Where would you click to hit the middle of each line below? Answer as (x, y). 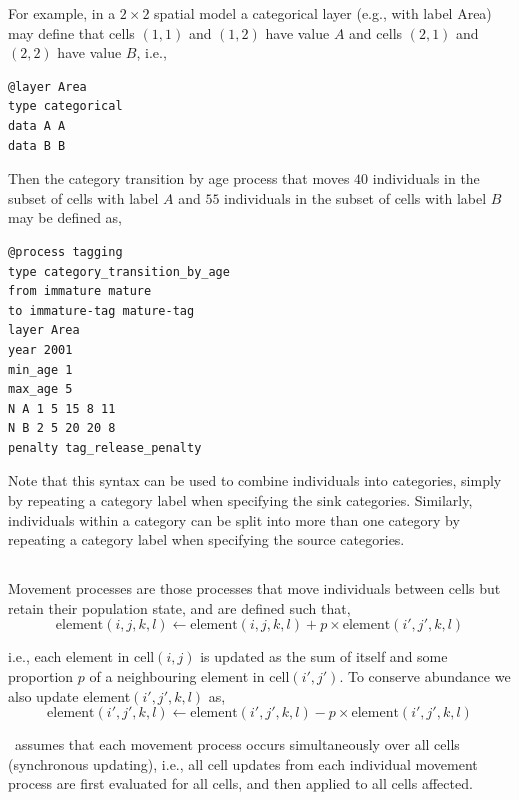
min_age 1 (40, 369)
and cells (376, 32)
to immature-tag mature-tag (101, 310)
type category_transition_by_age (119, 271)
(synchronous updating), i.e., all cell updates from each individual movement (243, 763)
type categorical (65, 106)
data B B (37, 145)
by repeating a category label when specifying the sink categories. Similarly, (240, 500)
